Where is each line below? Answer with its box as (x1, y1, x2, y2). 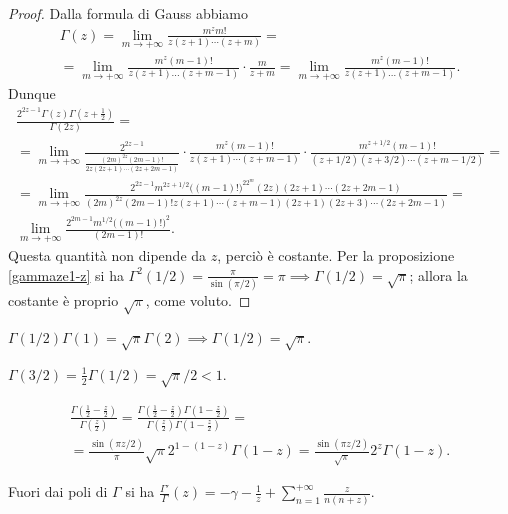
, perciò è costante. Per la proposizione (217, 245, 455, 266)
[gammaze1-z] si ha (8, 264, 124, 285)
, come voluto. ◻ (145, 290, 251, 311)
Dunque (8, 83, 56, 104)
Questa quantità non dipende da (8, 245, 207, 266)
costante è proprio (8, 290, 119, 311)
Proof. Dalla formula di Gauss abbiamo (8, 3, 249, 23)
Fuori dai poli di (8, 481, 108, 502)
